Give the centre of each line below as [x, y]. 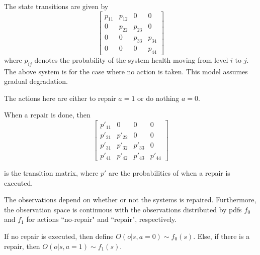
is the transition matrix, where [51, 173]
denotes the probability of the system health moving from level [131, 59]
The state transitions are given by [56, 6]
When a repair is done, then [47, 115]
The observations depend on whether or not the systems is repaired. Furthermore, [130, 200]
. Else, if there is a [222, 236]
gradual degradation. [36, 81]
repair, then [22, 246]
